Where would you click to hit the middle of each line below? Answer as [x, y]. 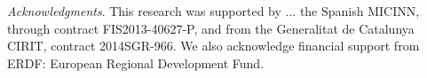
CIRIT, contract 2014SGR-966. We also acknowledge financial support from [213, 46]
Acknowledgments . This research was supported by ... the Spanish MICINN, [213, 11]
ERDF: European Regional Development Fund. [136, 62]
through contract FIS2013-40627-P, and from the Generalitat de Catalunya [211, 28]
